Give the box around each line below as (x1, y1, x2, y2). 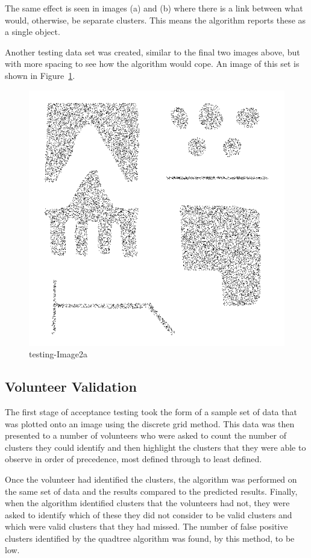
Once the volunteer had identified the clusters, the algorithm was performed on (5, 472, 297, 485)
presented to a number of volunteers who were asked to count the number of (5, 429, 287, 442)
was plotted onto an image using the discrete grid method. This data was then (5, 417, 295, 430)
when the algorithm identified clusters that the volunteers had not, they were (5, 497, 290, 509)
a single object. (5, 25, 60, 38)
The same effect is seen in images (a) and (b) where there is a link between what (5, 2, 303, 14)
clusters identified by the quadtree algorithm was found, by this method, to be (5, 531, 295, 544)
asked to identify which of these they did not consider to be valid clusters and (5, 508, 292, 521)
